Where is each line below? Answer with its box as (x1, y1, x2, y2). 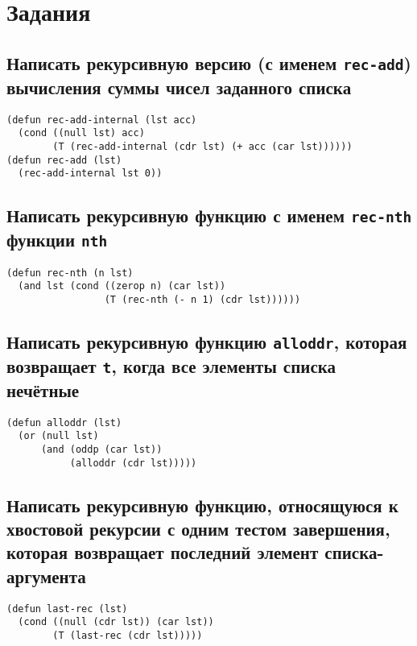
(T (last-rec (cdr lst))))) (52, 630, 203, 641)
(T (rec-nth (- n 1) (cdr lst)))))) (104, 293, 301, 305)
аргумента (6, 563, 86, 588)
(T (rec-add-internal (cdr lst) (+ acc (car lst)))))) (52, 140, 353, 152)
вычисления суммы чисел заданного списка (6, 74, 352, 99)
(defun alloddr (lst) (6, 416, 122, 429)
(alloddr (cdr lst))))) (69, 457, 197, 469)
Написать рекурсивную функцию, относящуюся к (6, 492, 398, 517)
